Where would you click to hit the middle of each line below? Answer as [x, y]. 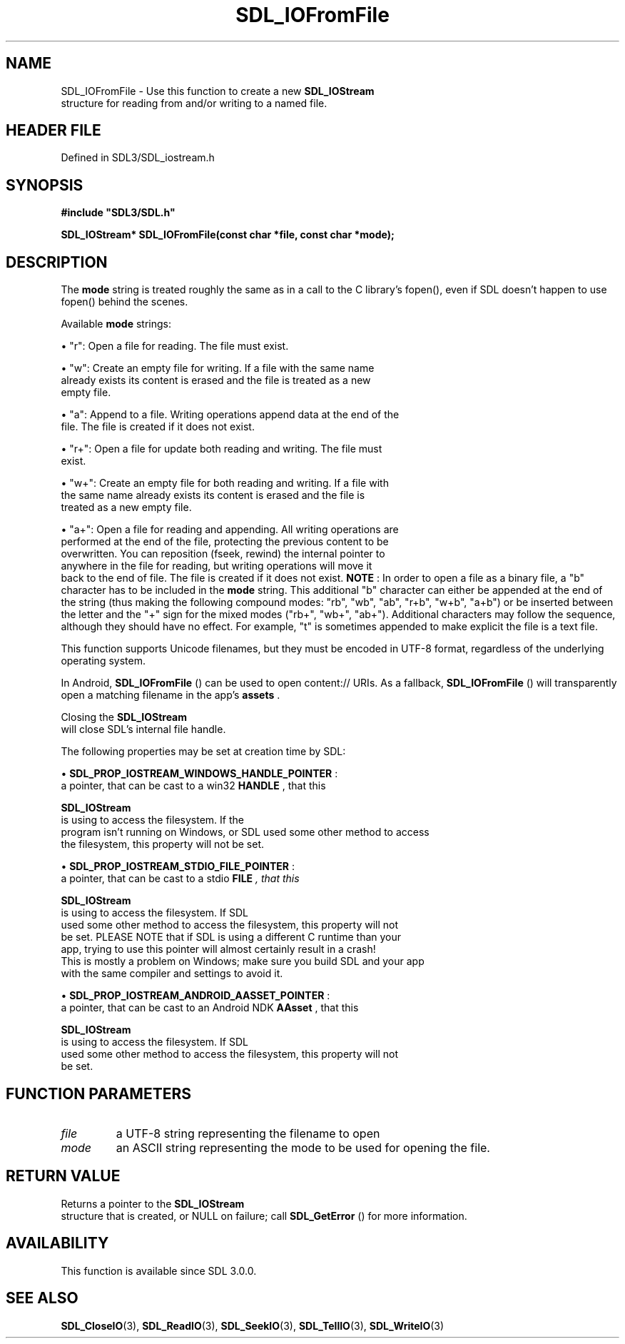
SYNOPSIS [45, 185]
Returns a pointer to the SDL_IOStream [153, 1203]
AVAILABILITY [57, 1243]
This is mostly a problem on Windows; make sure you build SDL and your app [243, 961]
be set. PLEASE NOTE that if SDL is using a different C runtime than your [231, 937]
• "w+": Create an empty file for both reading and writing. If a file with [225, 483]
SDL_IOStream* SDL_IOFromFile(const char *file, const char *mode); [228, 235]
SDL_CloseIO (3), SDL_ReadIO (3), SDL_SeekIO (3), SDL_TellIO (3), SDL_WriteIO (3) [253, 1325]
